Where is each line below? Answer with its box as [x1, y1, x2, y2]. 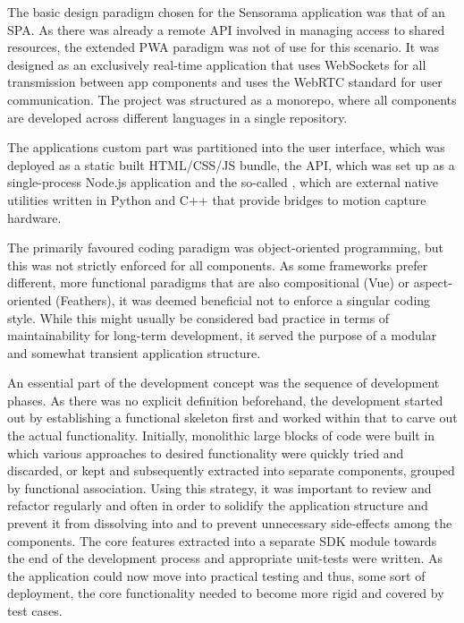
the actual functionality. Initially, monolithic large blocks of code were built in [7, 426, 435, 445]
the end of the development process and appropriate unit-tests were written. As [7, 549, 443, 568]
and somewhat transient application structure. [7, 343, 261, 362]
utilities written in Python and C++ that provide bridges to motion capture [7, 190, 426, 209]
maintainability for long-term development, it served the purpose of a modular [7, 326, 437, 345]
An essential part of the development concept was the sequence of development [7, 373, 440, 392]
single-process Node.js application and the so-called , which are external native [7, 173, 438, 192]
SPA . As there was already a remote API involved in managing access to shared [7, 20, 445, 38]
